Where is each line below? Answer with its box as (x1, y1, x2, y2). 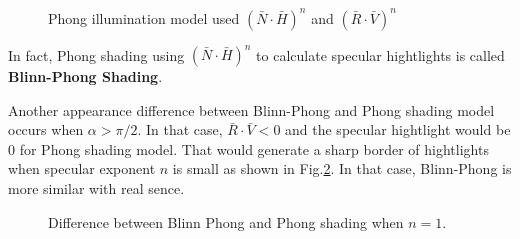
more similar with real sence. (8, 177, 185, 198)
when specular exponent (8, 158, 156, 179)
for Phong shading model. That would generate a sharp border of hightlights (19, 138, 489, 159)
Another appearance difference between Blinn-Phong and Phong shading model (8, 99, 495, 120)
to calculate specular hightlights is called (256, 44, 505, 64)
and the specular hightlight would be (285, 119, 511, 140)
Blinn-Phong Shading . (8, 66, 163, 86)
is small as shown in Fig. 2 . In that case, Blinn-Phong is (172, 158, 512, 179)
